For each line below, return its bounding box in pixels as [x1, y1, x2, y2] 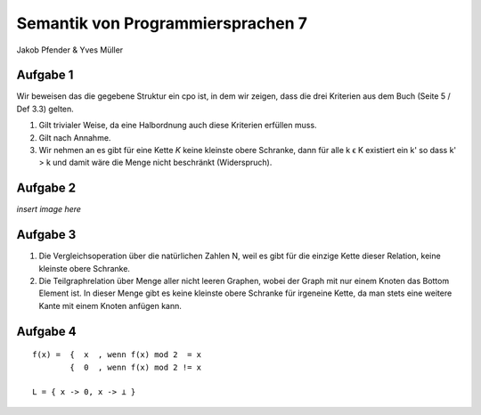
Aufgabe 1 [16, 68, 74, 83]
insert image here [16, 204, 82, 215]
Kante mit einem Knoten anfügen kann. [38, 300, 182, 311]
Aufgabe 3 [16, 227, 77, 242]
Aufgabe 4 [16, 323, 77, 338]
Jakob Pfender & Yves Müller [16, 45, 124, 55]
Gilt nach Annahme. [38, 132, 111, 142]
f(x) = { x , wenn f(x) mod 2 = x [32, 350, 202, 360]
